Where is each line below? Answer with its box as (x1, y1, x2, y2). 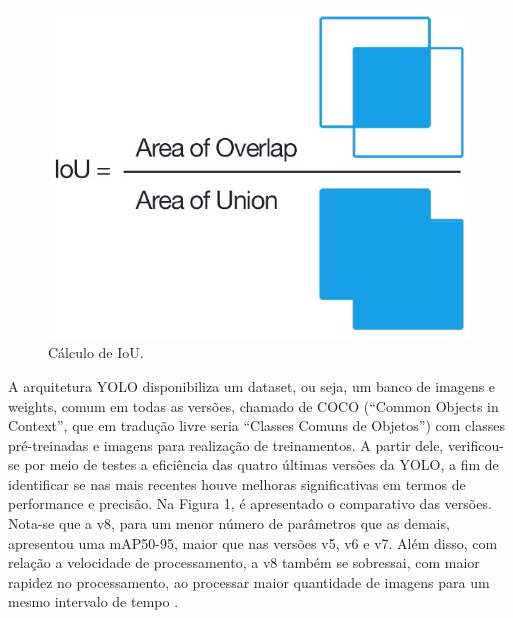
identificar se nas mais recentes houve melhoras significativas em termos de (8, 473, 466, 494)
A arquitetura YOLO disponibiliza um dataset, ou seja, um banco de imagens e (8, 375, 496, 396)
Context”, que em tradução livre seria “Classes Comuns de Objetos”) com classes (8, 415, 505, 436)
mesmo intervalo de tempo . (8, 591, 179, 612)
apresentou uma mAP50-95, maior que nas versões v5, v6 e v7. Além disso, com (8, 532, 498, 553)
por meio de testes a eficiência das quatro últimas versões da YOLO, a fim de (24, 454, 499, 475)
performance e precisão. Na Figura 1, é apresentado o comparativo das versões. (8, 493, 492, 514)
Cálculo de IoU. (48, 342, 144, 363)
